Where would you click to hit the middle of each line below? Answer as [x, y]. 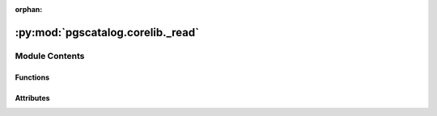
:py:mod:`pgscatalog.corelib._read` [107, 32]
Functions [32, 77]
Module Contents [50, 56]
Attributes [32, 97]
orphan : [29, 9]
